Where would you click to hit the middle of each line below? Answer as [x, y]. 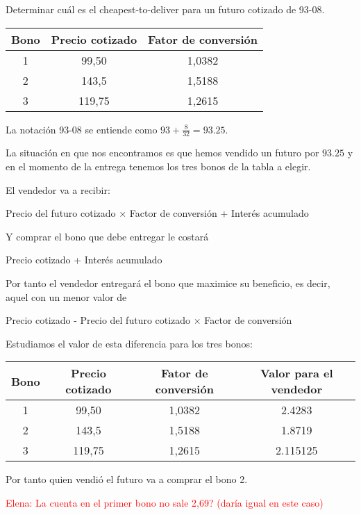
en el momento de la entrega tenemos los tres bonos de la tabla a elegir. [158, 166]
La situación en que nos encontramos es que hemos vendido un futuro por [162, 153]
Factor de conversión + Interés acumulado [219, 213]
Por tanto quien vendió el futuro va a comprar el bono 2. [127, 479]
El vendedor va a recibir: [58, 189]
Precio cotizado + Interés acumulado [84, 260]
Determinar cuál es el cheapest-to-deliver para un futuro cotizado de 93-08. [165, 9]
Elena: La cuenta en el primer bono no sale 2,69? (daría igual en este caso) [165, 502]
